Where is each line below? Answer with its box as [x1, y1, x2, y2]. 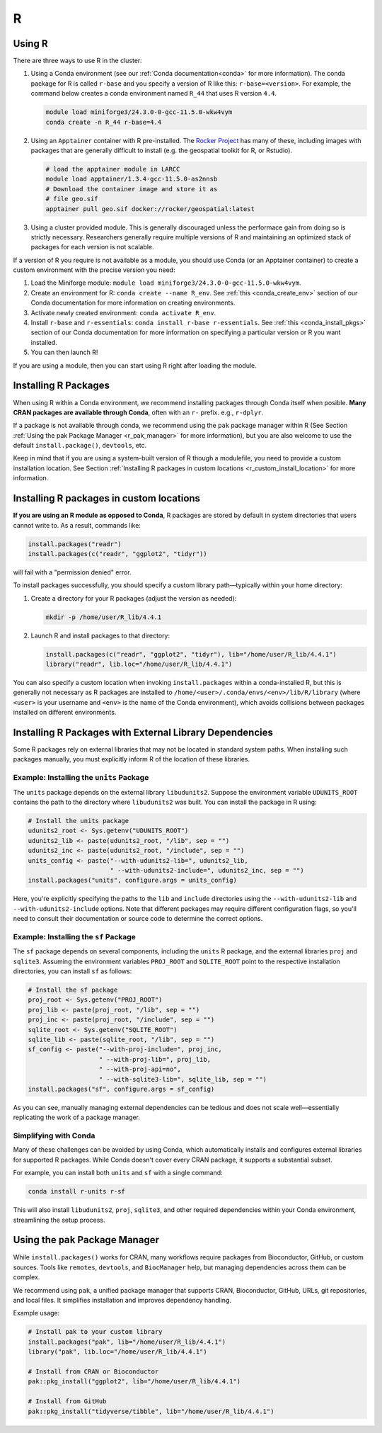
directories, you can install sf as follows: [13, 967, 132, 975]
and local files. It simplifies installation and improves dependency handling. [13, 1296, 232, 1305]
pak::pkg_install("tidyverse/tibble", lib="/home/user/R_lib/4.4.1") [28, 1407, 274, 1415]
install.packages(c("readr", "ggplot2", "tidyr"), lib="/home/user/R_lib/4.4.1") [45, 650, 337, 658]
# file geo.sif [45, 195, 98, 203]
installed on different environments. [13, 708, 117, 717]
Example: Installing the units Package [13, 773, 149, 783]
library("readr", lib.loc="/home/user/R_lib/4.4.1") [45, 660, 233, 669]
